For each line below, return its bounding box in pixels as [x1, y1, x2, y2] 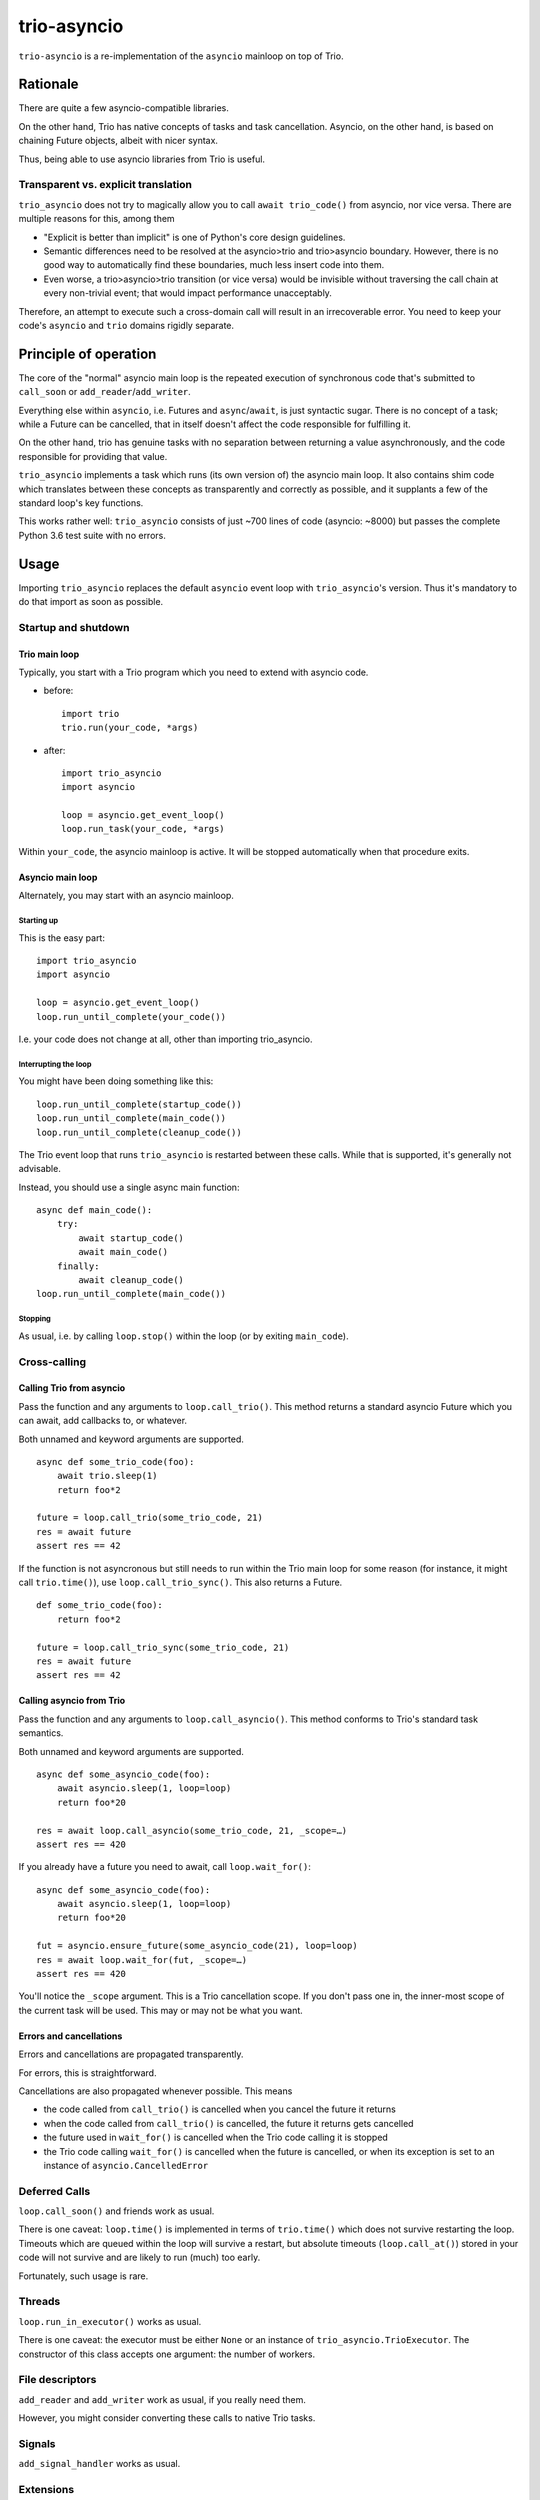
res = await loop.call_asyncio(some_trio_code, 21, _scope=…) [36, 1825, 348, 1836]
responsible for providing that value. [18, 450, 168, 462]
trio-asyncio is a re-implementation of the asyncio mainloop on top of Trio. [18, 50, 344, 62]
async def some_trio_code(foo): [36, 1456, 195, 1467]
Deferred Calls [18, 2184, 91, 2198]
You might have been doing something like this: [18, 1075, 214, 1087]
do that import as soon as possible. [18, 596, 164, 607]
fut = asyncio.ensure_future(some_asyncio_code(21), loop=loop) [36, 1940, 359, 1952]
